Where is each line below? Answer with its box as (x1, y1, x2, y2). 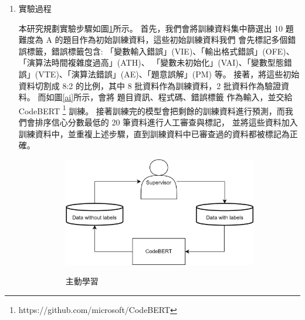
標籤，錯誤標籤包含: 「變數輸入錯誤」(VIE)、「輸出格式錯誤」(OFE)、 (26, 45, 294, 57)
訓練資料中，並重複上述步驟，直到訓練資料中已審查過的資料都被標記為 (18, 127, 290, 139)
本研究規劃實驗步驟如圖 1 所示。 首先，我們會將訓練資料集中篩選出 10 (18, 22, 283, 34)
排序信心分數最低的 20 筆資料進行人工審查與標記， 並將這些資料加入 (35, 116, 298, 128)
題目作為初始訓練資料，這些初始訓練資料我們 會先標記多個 (63, 33, 288, 46)
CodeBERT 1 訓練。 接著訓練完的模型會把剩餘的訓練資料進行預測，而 (18, 103, 285, 117)
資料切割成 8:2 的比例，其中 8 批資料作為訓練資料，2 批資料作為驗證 (18, 79, 281, 91)
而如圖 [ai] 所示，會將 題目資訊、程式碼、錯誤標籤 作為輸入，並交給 (38, 91, 293, 103)
